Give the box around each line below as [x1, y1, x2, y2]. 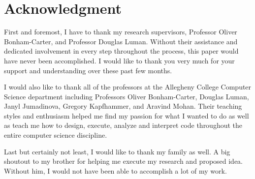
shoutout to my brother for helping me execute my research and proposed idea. [4, 156, 243, 166]
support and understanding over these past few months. [4, 65, 172, 75]
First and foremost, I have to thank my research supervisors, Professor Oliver [4, 27, 237, 37]
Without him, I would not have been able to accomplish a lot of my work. [4, 165, 227, 176]
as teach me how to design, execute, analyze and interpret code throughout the [4, 120, 243, 130]
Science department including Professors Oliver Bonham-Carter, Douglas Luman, [4, 91, 249, 101]
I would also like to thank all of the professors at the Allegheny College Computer [4, 82, 252, 92]
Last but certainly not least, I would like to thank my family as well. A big [4, 146, 230, 156]
